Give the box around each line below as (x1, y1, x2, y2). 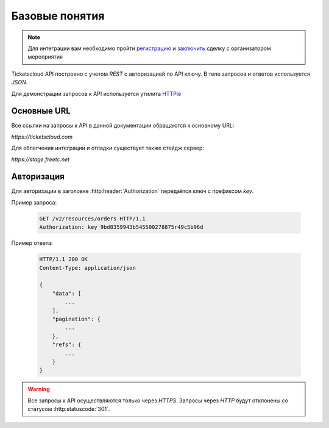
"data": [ (52, 290, 82, 297)
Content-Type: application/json (39, 264, 136, 271)
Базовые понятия (11, 9, 105, 23)
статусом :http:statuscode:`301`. (27, 405, 110, 413)
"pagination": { (52, 315, 101, 322)
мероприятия (27, 53, 63, 60)
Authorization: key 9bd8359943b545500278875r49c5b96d (39, 223, 203, 231)
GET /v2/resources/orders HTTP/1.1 (39, 215, 146, 222)
